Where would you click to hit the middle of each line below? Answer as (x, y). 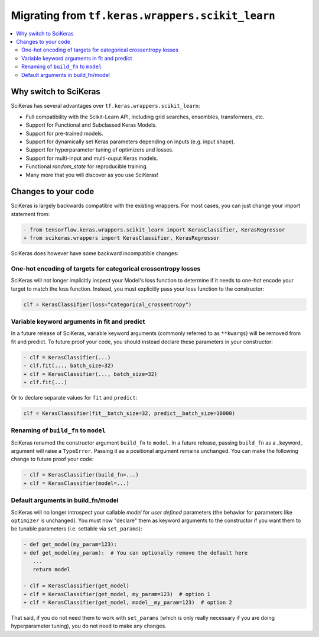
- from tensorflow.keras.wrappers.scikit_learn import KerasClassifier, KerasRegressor (154, 230)
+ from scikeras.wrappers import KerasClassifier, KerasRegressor (121, 238)
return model (52, 569)
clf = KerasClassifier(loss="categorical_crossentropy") (108, 304)
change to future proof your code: (52, 459)
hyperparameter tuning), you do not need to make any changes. (89, 626)
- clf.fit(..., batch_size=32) (69, 366)
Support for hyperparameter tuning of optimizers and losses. (100, 150)
